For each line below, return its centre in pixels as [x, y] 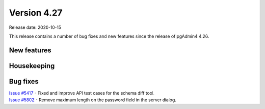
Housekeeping [32, 66]
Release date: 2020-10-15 [35, 27]
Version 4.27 [36, 13]
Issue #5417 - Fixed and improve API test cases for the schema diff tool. [82, 93]
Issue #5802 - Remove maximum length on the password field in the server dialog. [93, 100]
